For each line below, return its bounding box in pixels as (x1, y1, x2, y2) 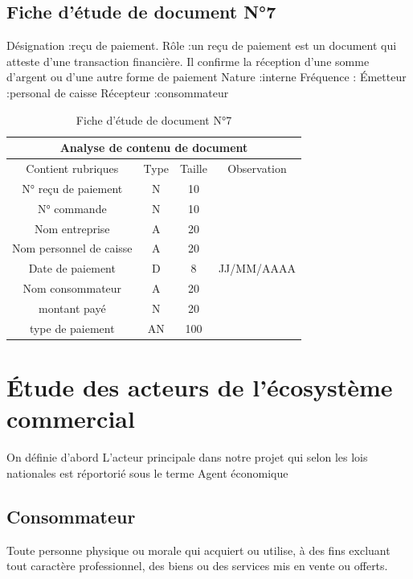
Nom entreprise (35, 220, 110, 236)
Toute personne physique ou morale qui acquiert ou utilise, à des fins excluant (6, 541, 391, 558)
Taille (180, 160, 207, 177)
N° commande (37, 199, 107, 216)
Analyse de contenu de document (59, 139, 248, 156)
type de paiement (29, 319, 115, 336)
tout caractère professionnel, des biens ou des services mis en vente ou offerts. (6, 557, 388, 574)
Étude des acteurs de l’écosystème (6, 371, 393, 404)
